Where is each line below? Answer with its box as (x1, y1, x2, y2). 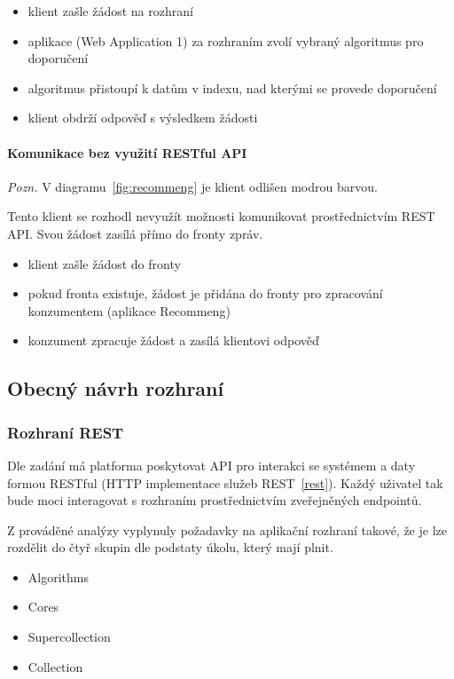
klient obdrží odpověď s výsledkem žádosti (27, 108, 258, 127)
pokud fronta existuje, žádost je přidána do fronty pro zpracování (27, 284, 383, 303)
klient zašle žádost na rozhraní (27, 2, 193, 20)
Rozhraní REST (7, 421, 124, 443)
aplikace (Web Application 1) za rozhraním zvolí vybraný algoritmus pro (27, 31, 424, 50)
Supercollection (27, 628, 111, 646)
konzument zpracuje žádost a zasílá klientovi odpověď (27, 331, 319, 350)
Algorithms (27, 567, 89, 586)
